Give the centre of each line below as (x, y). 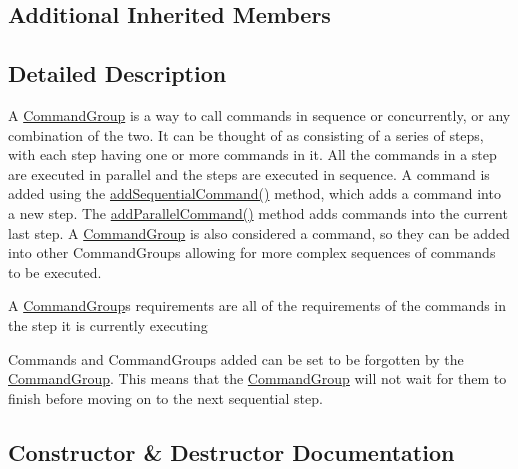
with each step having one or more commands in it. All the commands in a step (252, 154)
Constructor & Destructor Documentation (231, 451)
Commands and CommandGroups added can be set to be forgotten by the (236, 358)
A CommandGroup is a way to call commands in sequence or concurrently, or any (259, 114)
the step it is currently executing (108, 324)
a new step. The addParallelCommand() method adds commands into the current (258, 212)
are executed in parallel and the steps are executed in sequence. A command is (249, 173)
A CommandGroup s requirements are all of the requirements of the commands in (257, 305)
